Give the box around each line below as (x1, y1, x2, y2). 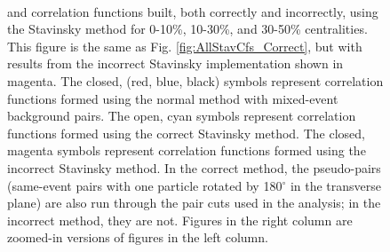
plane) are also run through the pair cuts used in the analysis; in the (7, 193, 381, 212)
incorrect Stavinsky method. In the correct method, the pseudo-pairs (7, 158, 381, 177)
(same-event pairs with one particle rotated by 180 (7, 176, 283, 194)
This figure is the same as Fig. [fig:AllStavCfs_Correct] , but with (7, 36, 362, 55)
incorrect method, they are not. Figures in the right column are (7, 210, 353, 229)
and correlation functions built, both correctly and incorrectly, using (7, 2, 378, 20)
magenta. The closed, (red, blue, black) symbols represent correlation (7, 71, 384, 90)
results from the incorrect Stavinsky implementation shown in (7, 54, 344, 73)
